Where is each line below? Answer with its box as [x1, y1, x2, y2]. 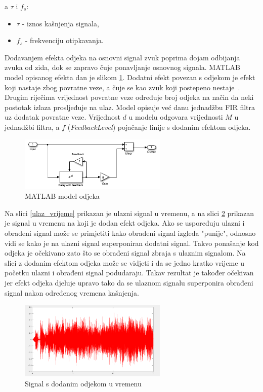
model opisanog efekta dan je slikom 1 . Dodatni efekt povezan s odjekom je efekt [5, 72, 255, 82]
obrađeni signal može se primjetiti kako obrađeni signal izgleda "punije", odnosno [5, 228, 256, 238]
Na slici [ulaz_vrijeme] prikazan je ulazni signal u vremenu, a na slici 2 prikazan [5, 207, 254, 218]
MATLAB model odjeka [25, 191, 100, 201]
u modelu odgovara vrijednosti [128, 112, 223, 122]
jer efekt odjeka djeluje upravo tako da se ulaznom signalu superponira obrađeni [5, 277, 253, 288]
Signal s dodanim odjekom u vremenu [25, 378, 142, 388]
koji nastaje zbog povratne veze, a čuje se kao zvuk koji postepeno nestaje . [5, 82, 240, 92]
